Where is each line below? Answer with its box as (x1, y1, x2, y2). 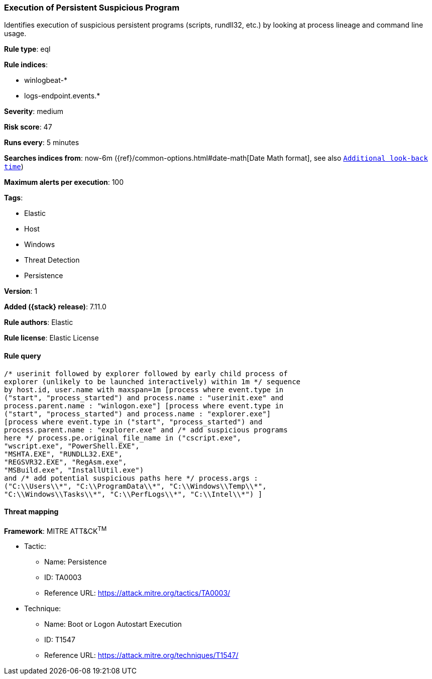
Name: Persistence (44, 557, 107, 567)
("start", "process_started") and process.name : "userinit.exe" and (4, 393, 284, 402)
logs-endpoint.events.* (24, 91, 100, 100)
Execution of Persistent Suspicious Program (4, 3, 180, 13)
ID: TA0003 (44, 573, 82, 582)
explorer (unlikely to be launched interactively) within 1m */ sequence (4, 377, 301, 386)
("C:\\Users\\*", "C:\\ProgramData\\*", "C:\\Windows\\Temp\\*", (4, 482, 267, 490)
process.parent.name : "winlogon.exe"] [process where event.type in (4, 401, 284, 410)
